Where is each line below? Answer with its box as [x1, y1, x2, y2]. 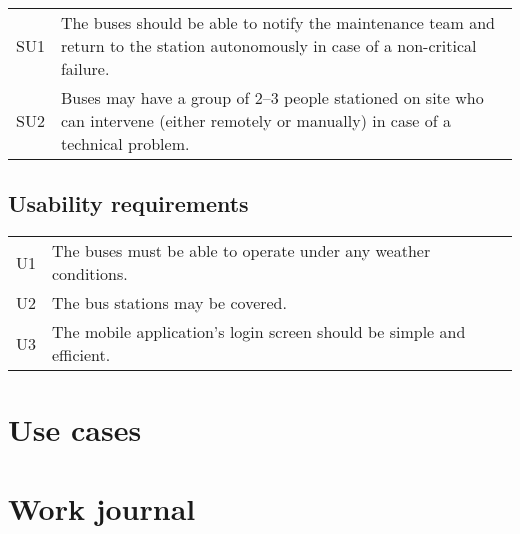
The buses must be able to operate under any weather [52, 239, 431, 263]
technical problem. [60, 132, 190, 155]
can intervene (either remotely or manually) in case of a [60, 109, 451, 132]
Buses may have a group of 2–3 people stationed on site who [60, 86, 484, 109]
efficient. [52, 343, 111, 367]
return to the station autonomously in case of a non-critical [60, 34, 477, 57]
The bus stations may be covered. [52, 291, 287, 315]
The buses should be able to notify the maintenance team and [60, 11, 495, 34]
